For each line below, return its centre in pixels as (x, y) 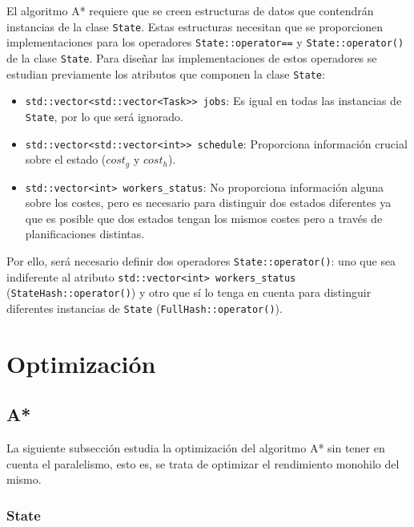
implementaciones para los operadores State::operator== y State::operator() (205, 42)
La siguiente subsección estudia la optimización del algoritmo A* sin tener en (196, 448)
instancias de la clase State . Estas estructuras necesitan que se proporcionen (195, 26)
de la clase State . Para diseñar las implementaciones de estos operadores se (192, 57)
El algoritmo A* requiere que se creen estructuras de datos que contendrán (190, 10)
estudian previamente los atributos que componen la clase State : (166, 73)
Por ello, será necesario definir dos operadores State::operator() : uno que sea (201, 261)
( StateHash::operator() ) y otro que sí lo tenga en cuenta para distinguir (189, 292)
